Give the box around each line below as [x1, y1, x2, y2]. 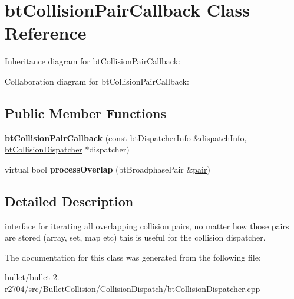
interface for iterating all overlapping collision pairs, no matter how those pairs [5, 219, 289, 232]
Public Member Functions [5, 103, 166, 122]
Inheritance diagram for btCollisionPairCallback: [5, 55, 180, 67]
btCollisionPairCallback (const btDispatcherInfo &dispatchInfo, [5, 131, 247, 144]
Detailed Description [5, 191, 134, 210]
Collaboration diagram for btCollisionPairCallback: [5, 74, 189, 87]
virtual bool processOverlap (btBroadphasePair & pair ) [5, 162, 210, 175]
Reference [5, 21, 87, 45]
